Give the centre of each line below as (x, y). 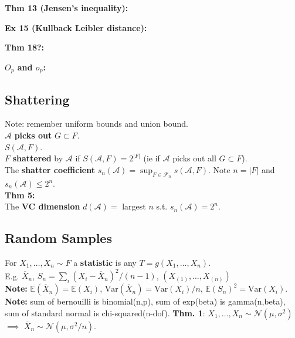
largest (134, 206)
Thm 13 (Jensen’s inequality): (67, 8)
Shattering (37, 99)
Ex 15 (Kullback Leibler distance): (76, 27)
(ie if (152, 158)
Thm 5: (20, 195)
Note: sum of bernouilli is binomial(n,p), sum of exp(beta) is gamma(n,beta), (145, 301)
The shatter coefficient (50, 169)
